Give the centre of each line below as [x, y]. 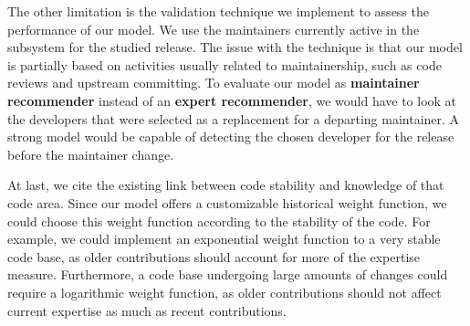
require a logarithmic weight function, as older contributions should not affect [225, 292]
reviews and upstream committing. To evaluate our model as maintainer [214, 83]
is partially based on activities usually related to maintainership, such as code [225, 64]
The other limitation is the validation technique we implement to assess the [218, 11]
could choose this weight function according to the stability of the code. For [219, 221]
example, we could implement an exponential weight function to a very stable [224, 239]
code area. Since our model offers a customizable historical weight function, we [227, 202]
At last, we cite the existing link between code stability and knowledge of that [226, 185]
